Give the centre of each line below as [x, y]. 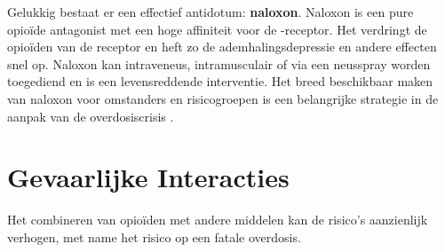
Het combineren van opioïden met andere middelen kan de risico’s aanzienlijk [218, 220]
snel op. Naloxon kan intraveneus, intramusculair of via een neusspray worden [219, 63]
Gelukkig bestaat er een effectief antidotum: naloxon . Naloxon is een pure [211, 12]
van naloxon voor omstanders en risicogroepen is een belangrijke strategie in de [223, 98]
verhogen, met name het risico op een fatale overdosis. [154, 236]
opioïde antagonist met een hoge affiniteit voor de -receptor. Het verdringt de [217, 29]
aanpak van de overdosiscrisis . [91, 116]
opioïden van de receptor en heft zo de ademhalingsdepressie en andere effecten [222, 47]
